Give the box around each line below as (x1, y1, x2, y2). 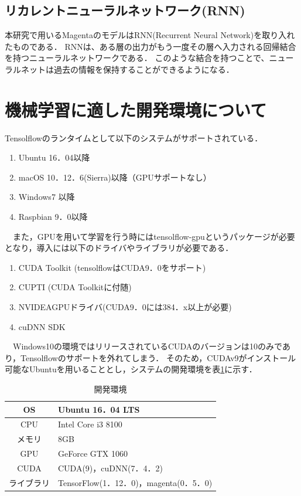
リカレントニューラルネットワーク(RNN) (5, 1, 245, 19)
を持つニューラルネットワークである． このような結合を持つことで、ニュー (5, 52, 294, 64)
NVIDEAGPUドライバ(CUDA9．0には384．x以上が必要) (18, 301, 232, 313)
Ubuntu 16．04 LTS (58, 403, 140, 415)
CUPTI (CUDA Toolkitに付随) (18, 281, 132, 293)
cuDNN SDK (18, 320, 66, 332)
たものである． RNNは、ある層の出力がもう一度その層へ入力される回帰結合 (5, 40, 296, 52)
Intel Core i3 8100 (58, 418, 122, 430)
